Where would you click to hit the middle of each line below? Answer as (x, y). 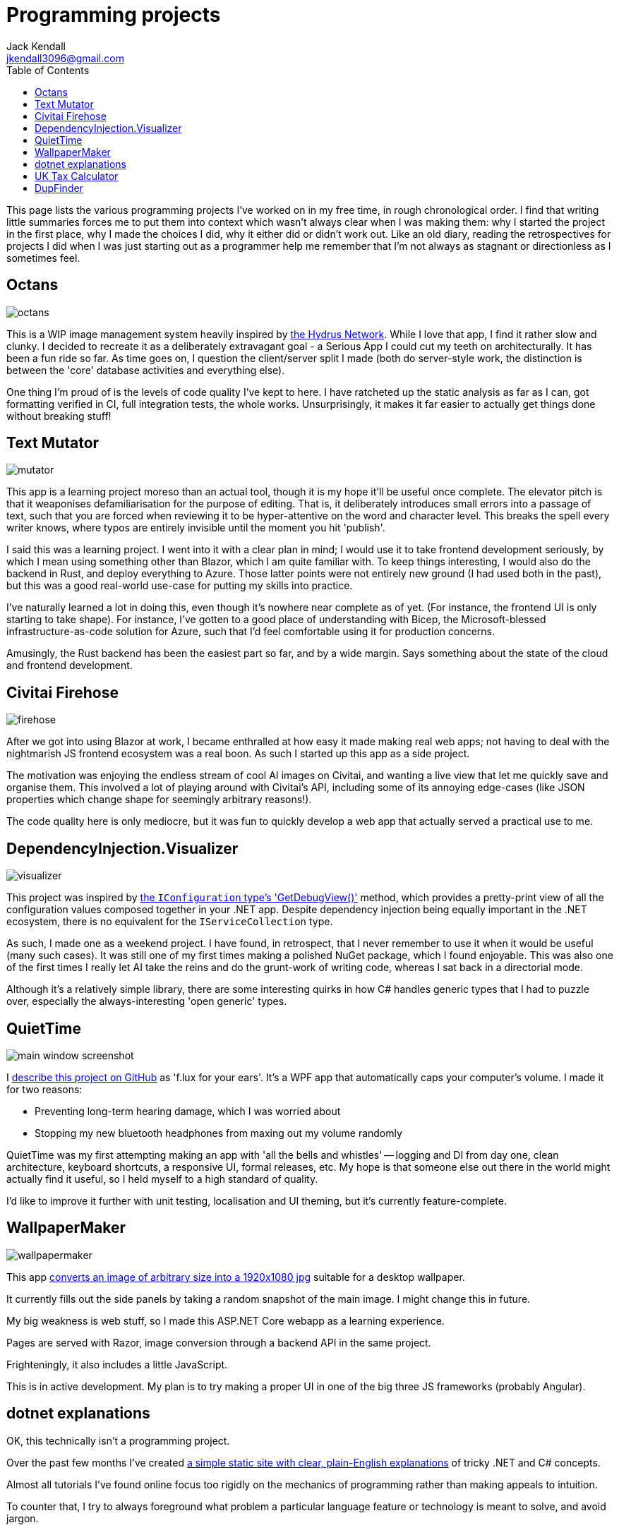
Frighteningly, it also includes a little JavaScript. (117, 1364)
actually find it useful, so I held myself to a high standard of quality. (162, 1179)
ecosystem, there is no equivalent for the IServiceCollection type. (170, 922)
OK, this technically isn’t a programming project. (118, 1440)
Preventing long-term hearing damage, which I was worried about (188, 1111)
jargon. (23, 1518)
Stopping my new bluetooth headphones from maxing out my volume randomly (218, 1133)
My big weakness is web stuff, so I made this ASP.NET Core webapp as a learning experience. (226, 1320)
